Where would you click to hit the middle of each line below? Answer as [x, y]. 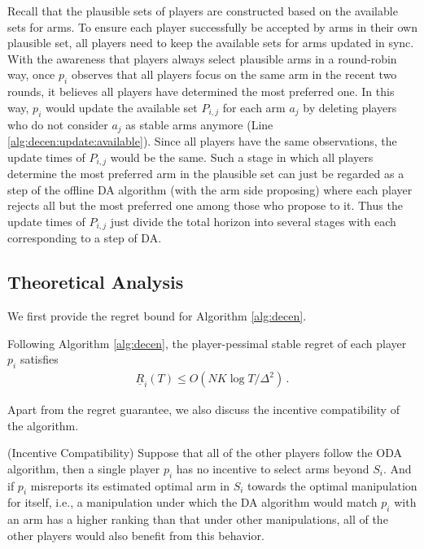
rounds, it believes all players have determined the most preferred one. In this [201, 91]
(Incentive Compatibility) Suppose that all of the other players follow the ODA [205, 453]
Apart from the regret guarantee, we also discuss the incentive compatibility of [203, 410]
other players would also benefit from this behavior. [136, 535]
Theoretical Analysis [96, 282]
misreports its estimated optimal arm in [130, 485]
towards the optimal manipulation [332, 485]
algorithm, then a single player [84, 468]
